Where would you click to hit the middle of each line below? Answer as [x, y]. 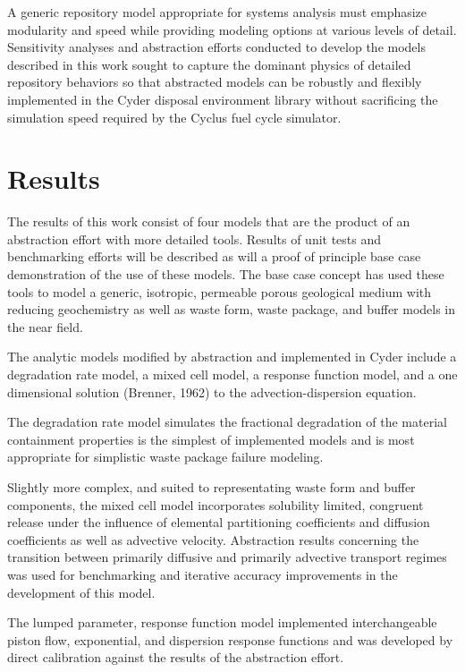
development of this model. [81, 592]
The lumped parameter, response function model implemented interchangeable [222, 622]
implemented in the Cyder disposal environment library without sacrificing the [223, 99]
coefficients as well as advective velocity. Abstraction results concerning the [213, 539]
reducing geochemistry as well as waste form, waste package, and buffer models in [232, 309]
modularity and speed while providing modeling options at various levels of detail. [232, 29]
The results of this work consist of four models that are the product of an [209, 221]
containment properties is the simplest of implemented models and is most [211, 439]
